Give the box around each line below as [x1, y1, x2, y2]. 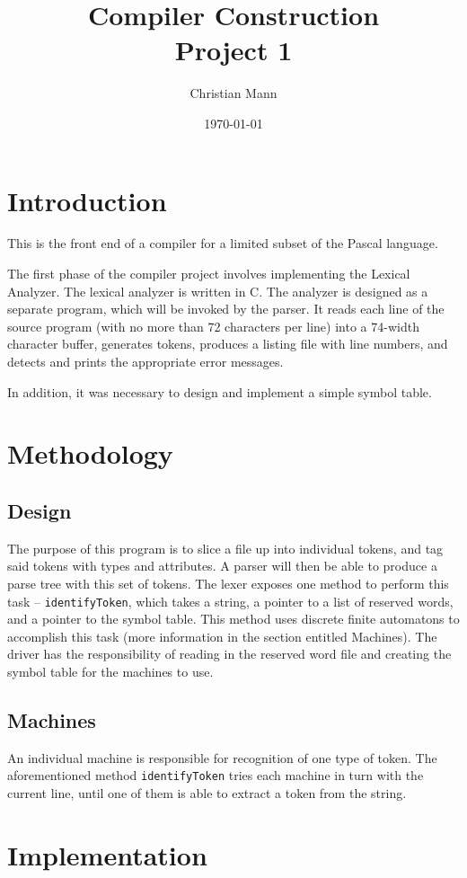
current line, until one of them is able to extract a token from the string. [7, 784, 407, 803]
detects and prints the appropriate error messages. [7, 352, 284, 370]
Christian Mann [189, 84, 278, 102]
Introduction [7, 182, 167, 218]
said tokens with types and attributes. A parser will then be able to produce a [7, 556, 437, 575]
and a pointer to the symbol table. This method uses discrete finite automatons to [7, 609, 460, 628]
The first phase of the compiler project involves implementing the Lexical [7, 264, 410, 283]
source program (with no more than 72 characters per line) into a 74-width [7, 316, 419, 335]
